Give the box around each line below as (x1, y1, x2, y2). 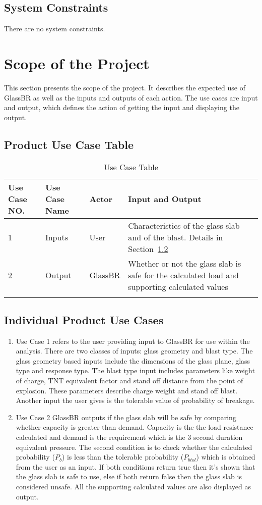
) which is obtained (196, 451, 255, 462)
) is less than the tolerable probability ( (61, 451, 184, 462)
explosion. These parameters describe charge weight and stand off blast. (16, 385, 238, 395)
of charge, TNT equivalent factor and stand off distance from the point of (16, 375, 243, 386)
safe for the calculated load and (128, 269, 239, 281)
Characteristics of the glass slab (128, 219, 240, 231)
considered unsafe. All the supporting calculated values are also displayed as (16, 481, 251, 492)
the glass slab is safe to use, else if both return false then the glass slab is (16, 471, 242, 482)
